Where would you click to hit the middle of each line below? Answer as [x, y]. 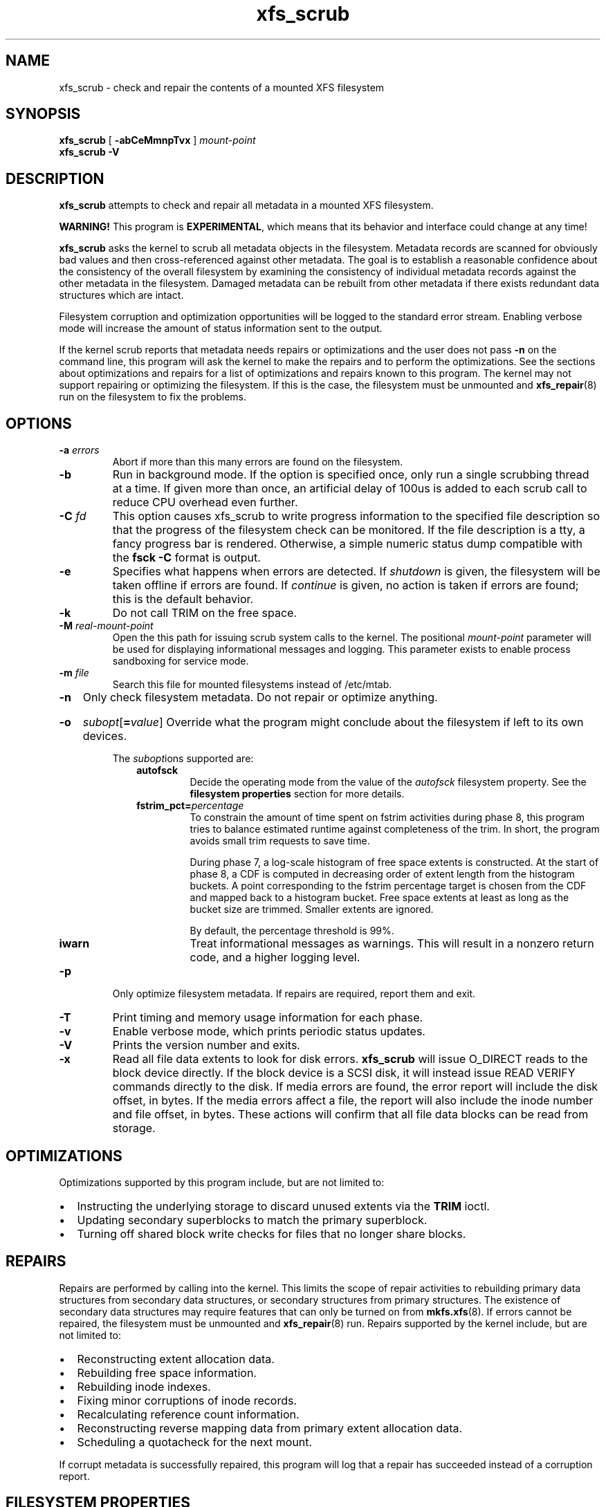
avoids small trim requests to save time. [280, 841]
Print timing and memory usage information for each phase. [268, 1018]
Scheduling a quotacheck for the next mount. [195, 1442]
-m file [74, 673]
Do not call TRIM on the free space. [204, 613]
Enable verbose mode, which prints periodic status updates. [269, 1032]
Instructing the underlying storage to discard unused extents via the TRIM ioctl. [283, 1206]
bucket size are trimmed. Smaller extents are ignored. [312, 909]
